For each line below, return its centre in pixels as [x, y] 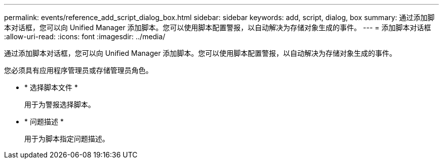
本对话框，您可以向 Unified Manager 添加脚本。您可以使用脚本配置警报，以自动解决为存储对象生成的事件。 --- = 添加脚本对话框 [218, 27]
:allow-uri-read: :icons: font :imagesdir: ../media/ [85, 36]
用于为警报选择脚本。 [60, 104]
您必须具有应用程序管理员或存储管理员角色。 [78, 70]
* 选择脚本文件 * [51, 87]
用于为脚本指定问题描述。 [67, 139]
